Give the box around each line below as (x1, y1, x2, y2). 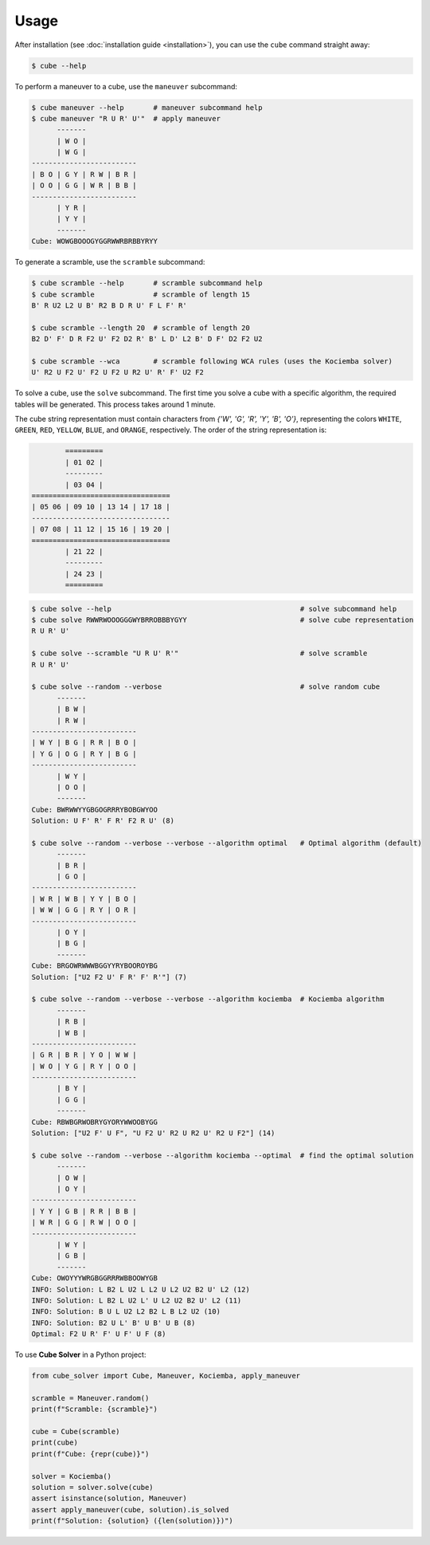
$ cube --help (31, 61, 87, 70)
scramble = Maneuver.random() (31, 1394, 150, 1402)
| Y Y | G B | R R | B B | (31, 1206, 137, 1216)
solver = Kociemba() (31, 1472, 111, 1480)
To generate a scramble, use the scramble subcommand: (14, 257, 205, 267)
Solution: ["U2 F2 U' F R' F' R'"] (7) (31, 973, 187, 981)
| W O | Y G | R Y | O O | (31, 1061, 137, 1071)
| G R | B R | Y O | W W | (31, 1051, 137, 1059)
